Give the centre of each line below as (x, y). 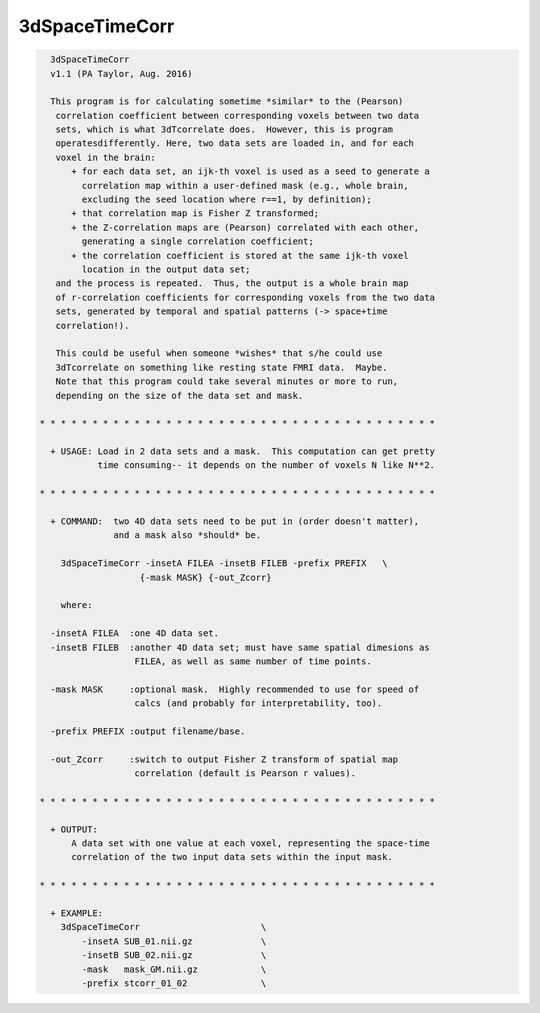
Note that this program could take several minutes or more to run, (227, 381)
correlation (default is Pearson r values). (245, 773)
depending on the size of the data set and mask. (179, 395)
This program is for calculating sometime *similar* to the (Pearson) (227, 101)
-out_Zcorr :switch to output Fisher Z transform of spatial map (224, 759)
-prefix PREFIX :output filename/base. (148, 731)
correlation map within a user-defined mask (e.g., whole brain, (245, 185)
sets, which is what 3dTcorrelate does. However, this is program (224, 129)
